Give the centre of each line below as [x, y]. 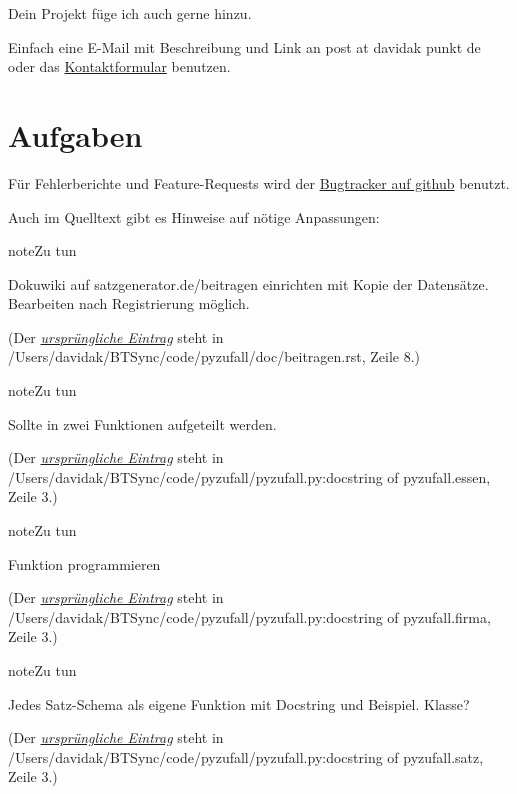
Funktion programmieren [84, 563]
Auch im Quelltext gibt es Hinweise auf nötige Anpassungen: [194, 216]
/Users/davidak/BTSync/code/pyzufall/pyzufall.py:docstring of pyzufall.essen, [249, 476]
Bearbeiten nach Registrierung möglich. [129, 303]
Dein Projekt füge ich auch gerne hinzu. [130, 13]
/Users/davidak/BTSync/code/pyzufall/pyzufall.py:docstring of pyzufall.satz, [246, 756]
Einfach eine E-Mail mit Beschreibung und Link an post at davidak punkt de [244, 46]
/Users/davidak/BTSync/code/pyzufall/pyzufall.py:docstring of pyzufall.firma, [249, 616]
